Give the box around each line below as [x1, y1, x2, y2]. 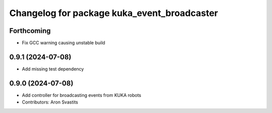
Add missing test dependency [22, 65, 84, 72]
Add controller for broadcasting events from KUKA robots [22, 92, 142, 98]
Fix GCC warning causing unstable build [22, 40, 105, 46]
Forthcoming [9, 26, 51, 35]
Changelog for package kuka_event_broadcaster [9, 7, 219, 18]
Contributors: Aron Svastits [22, 99, 78, 105]
